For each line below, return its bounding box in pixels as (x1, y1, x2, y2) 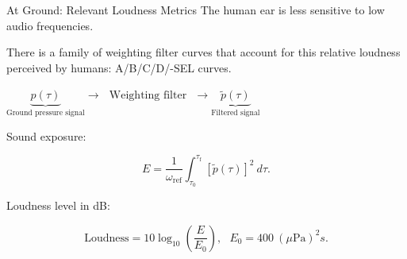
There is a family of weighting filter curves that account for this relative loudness (6, 44, 401, 60)
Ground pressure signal (6, 109, 85, 118)
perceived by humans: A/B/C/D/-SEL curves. (6, 59, 232, 75)
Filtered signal (211, 109, 260, 118)
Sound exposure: (6, 127, 86, 144)
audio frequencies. (6, 17, 94, 33)
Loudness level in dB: (6, 197, 110, 214)
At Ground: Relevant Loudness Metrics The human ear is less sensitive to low (6, 2, 385, 17)
